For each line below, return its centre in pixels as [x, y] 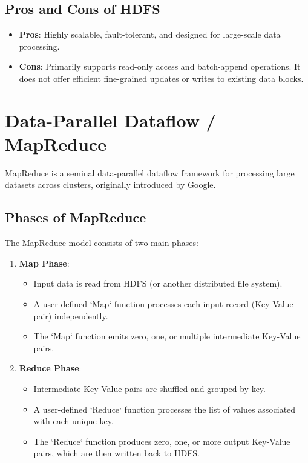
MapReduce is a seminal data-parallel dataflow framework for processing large [150, 172]
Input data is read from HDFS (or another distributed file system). [158, 283]
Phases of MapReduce [76, 217]
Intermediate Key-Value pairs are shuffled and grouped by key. [149, 389]
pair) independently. [71, 315]
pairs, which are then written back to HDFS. [116, 453]
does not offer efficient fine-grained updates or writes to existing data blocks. [161, 78]
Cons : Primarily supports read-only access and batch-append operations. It [160, 66]
